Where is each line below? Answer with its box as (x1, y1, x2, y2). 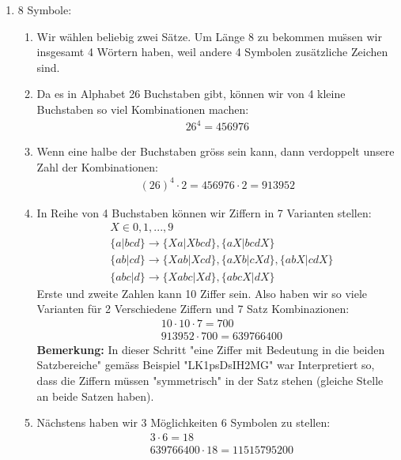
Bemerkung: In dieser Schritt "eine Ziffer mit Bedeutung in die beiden (36, 341, 385, 357)
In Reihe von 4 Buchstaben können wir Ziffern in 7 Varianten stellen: (36, 204, 372, 221)
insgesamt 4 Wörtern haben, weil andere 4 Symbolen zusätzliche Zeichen (36, 43, 388, 60)
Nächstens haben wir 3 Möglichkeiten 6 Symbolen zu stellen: (36, 414, 331, 431)
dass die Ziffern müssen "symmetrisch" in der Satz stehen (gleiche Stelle (36, 371, 384, 388)
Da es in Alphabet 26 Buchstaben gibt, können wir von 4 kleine (36, 85, 346, 102)
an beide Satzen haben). (36, 387, 154, 404)
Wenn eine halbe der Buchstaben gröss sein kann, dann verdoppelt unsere (36, 143, 395, 160)
